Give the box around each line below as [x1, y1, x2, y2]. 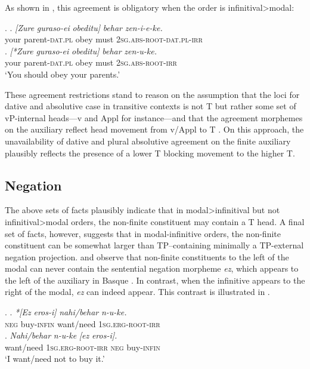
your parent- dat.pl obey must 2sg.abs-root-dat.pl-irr [5, 33, 203, 45]
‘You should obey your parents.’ [5, 67, 120, 80]
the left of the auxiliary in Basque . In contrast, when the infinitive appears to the [5, 273, 305, 286]
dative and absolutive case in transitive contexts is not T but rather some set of [5, 100, 296, 112]
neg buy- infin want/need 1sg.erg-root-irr [5, 317, 160, 330]
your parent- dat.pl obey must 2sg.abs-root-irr [5, 56, 177, 69]
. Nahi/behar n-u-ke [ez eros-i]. [5, 329, 117, 342]
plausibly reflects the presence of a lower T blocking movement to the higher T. [5, 146, 295, 159]
